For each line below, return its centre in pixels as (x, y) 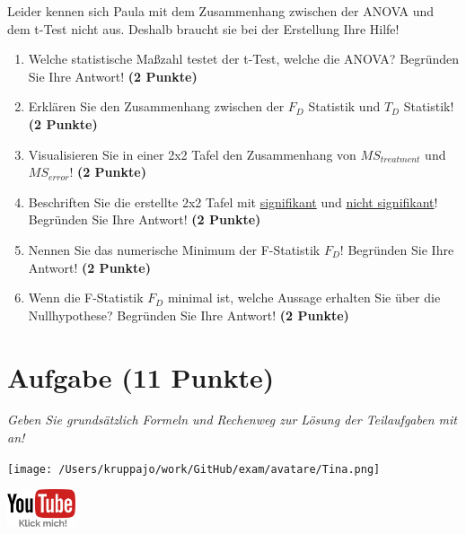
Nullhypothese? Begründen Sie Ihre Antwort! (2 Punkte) (189, 315)
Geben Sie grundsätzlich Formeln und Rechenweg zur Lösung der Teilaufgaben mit (232, 420)
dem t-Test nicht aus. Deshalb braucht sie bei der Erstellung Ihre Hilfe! (203, 28)
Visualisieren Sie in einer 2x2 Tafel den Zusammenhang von (192, 154)
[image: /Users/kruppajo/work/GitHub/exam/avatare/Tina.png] (194, 469)
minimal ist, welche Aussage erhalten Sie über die (304, 298)
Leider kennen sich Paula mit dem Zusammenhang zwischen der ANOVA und (221, 11)
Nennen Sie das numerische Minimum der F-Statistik (174, 249)
